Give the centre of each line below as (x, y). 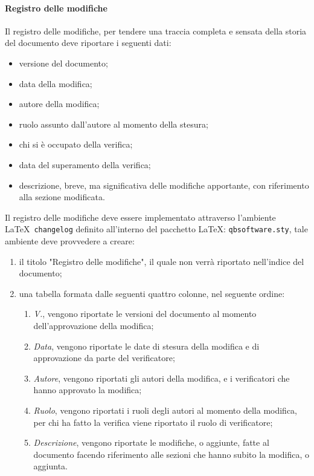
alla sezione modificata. (62, 197)
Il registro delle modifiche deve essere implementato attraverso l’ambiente (140, 217)
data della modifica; (56, 83)
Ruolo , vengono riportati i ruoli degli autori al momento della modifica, (165, 410)
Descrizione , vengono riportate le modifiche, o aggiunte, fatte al (151, 442)
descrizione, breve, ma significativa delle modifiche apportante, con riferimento (164, 185)
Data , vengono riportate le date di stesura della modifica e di (146, 346)
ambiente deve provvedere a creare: (70, 240)
